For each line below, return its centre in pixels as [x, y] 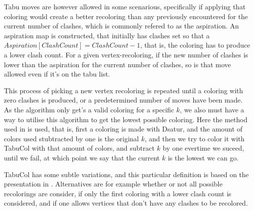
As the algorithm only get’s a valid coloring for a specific [89, 109]
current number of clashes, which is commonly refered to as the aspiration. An [122, 26]
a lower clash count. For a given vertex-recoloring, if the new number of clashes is [126, 54]
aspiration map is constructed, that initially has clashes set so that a [107, 35]
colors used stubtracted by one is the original [71, 138]
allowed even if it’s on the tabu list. [57, 74]
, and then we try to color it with [195, 138]
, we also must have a [212, 109]
